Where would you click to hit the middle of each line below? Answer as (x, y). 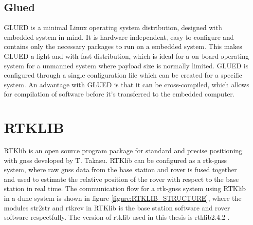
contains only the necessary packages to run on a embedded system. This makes (123, 46)
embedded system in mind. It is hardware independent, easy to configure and (119, 37)
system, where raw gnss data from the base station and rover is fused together (120, 169)
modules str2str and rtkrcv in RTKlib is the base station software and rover (117, 207)
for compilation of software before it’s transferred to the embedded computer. (119, 94)
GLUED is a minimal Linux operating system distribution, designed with (113, 27)
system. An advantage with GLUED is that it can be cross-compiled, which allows (126, 84)
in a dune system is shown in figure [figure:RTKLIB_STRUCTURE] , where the (123, 198)
